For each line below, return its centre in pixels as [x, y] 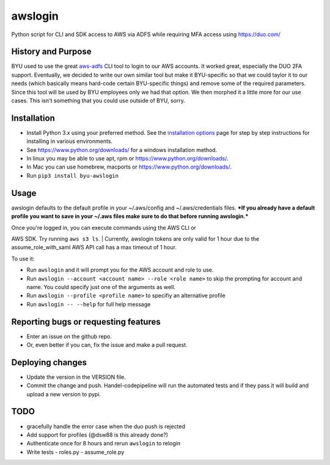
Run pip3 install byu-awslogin [73, 175]
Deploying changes [49, 362]
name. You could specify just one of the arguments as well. [101, 287]
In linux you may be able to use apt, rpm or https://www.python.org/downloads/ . [127, 159]
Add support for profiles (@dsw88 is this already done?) [97, 434]
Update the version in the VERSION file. [76, 377]
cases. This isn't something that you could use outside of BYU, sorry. [98, 100]
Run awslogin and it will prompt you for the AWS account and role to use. [120, 270]
